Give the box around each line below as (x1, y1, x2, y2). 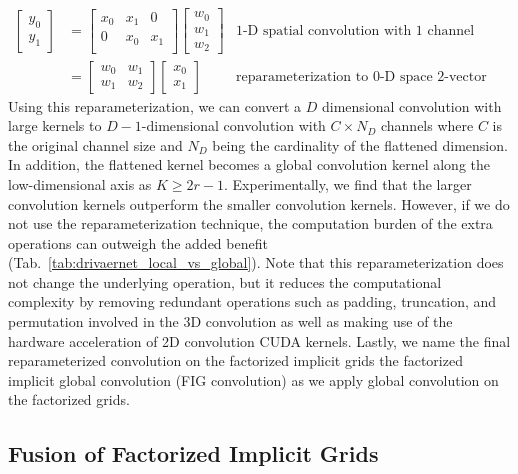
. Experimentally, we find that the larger (224, 173, 472, 194)
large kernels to (8, 115, 102, 136)
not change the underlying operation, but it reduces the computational (8, 271, 442, 292)
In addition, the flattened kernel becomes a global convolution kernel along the (8, 154, 491, 175)
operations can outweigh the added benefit (8, 232, 268, 253)
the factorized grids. (8, 389, 130, 410)
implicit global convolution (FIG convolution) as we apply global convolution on (8, 369, 499, 390)
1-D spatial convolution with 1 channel (235, 23, 475, 38)
